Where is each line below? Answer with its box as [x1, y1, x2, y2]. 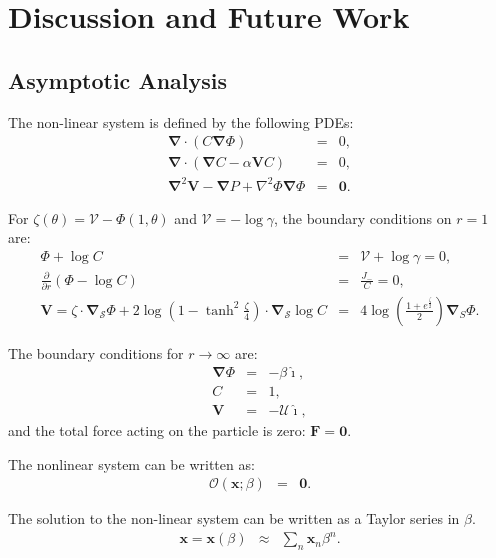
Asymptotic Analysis [8, 64, 228, 95]
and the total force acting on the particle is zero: [8, 420, 306, 440]
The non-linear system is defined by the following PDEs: [8, 111, 354, 132]
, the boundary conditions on [274, 207, 452, 228]
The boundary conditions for [8, 342, 184, 363]
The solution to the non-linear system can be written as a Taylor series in [8, 508, 460, 529]
